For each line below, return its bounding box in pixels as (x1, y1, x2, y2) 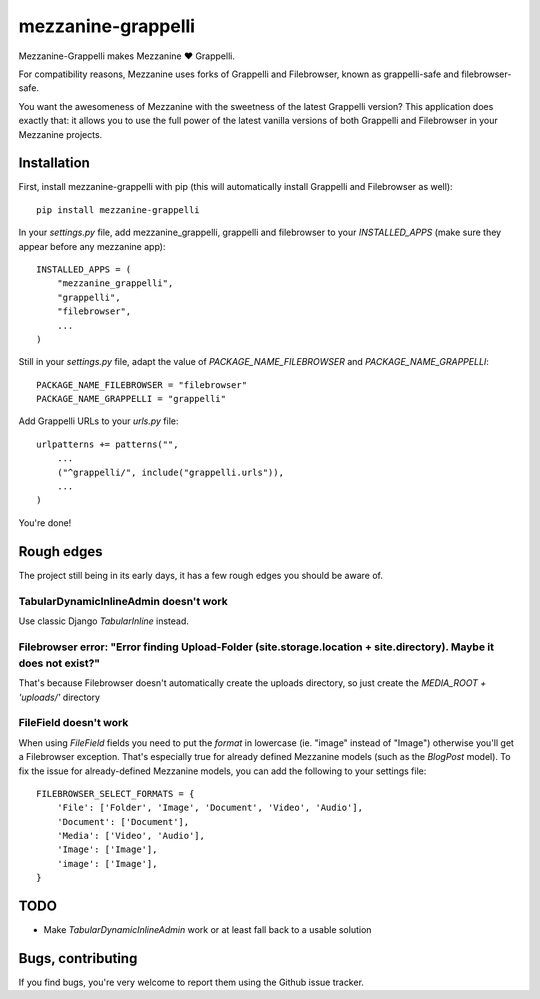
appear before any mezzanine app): (18, 240, 166, 252)
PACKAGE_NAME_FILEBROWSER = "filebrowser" (36, 379, 248, 390)
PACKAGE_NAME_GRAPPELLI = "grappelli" (36, 393, 227, 405)
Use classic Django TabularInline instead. (18, 615, 190, 627)
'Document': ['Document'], (56, 816, 190, 827)
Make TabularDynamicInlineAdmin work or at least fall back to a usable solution (43, 924, 372, 936)
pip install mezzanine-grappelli (36, 204, 200, 215)
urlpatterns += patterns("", (36, 438, 179, 450)
